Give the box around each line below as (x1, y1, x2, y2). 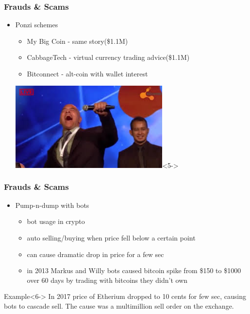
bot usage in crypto (27, 216, 85, 226)
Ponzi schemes (15, 19, 58, 30)
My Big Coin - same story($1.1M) (27, 36, 128, 46)
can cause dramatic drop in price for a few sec (27, 249, 164, 259)
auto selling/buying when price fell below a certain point (27, 232, 196, 242)
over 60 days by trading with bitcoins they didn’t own (27, 275, 188, 285)
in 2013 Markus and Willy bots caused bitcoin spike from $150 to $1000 (27, 265, 241, 276)
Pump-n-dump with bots (15, 200, 89, 210)
